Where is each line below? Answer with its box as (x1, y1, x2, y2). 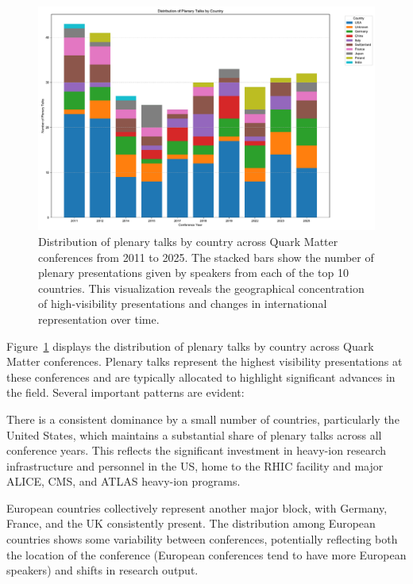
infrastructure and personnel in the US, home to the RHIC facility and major (6, 457, 384, 474)
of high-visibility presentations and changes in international (38, 295, 327, 312)
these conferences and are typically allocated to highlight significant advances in (6, 368, 396, 385)
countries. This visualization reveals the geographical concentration (38, 279, 365, 296)
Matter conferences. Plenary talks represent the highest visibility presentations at (6, 353, 403, 370)
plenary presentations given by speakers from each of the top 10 (38, 264, 349, 281)
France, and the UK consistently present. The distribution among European (6, 515, 376, 532)
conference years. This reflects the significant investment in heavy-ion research (6, 442, 387, 459)
